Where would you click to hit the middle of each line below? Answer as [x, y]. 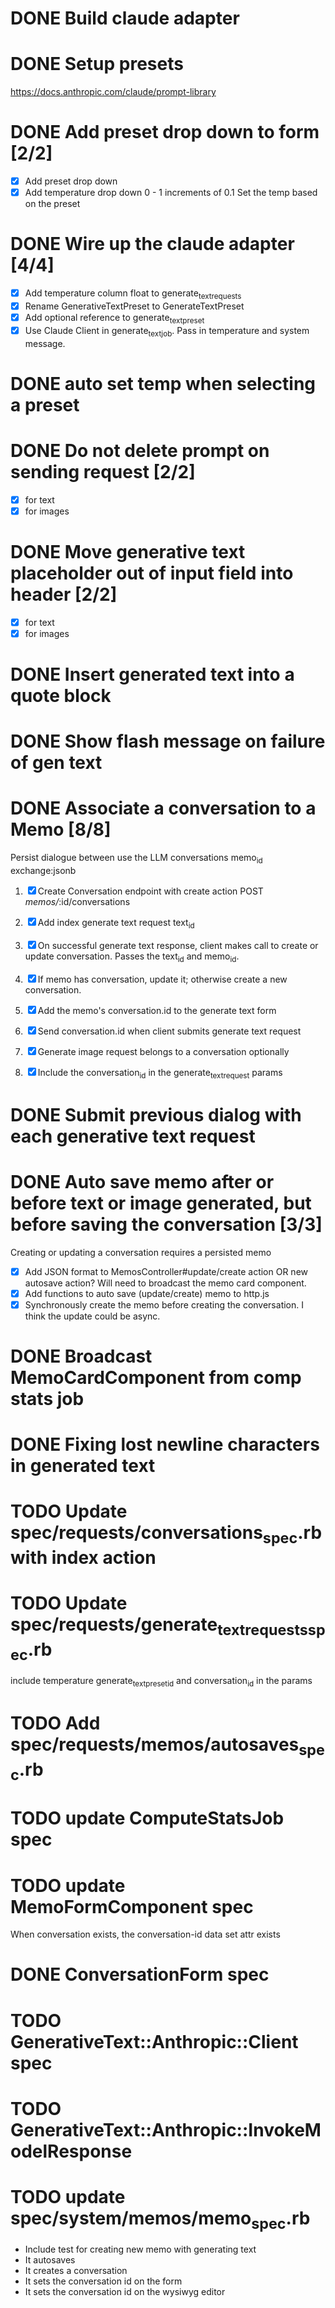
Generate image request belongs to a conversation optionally [163, 1051]
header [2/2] [64, 594]
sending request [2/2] [103, 471]
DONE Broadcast [81, 1356]
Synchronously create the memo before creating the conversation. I [164, 1304]
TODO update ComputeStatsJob [147, 1818]
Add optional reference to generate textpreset [114, 318]
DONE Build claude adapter [125, 18]
